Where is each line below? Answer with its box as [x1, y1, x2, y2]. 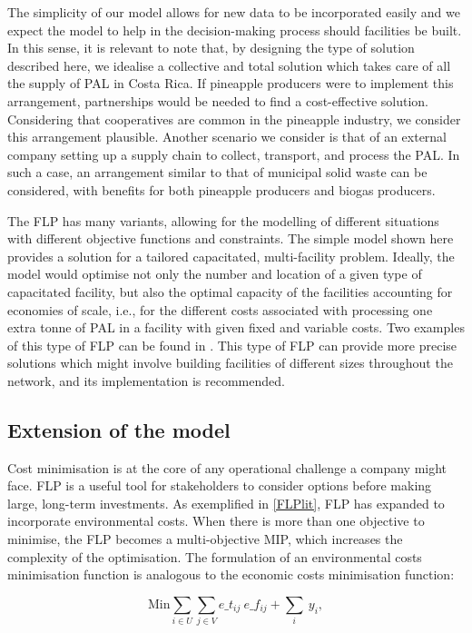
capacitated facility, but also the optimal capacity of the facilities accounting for [7, 282, 453, 301]
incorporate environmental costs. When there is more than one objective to [7, 511, 425, 530]
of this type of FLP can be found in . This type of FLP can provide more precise [7, 335, 457, 354]
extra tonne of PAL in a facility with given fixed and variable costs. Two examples [7, 318, 465, 337]
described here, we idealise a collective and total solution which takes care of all [7, 55, 451, 74]
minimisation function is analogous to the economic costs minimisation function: [7, 565, 455, 584]
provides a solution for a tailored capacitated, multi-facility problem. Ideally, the [7, 246, 455, 265]
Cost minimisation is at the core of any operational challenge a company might [7, 458, 447, 477]
